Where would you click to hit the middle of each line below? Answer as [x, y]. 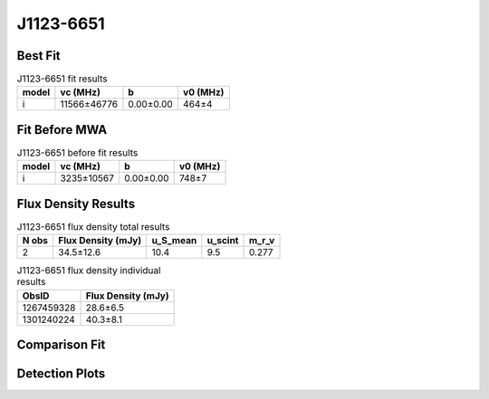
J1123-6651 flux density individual [89, 271]
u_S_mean [174, 241]
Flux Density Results [76, 204]
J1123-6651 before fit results [77, 153]
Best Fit [38, 56]
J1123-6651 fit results [62, 79]
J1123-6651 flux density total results [93, 227]
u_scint [223, 241]
